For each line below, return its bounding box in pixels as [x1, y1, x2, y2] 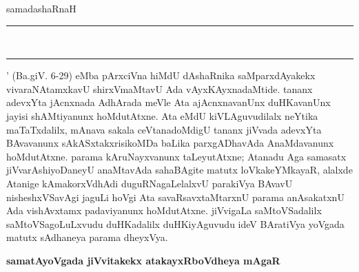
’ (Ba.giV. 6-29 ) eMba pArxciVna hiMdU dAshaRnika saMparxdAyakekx [6, 68, 316, 83]
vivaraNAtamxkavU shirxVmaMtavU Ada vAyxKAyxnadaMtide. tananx [6, 81, 313, 96]
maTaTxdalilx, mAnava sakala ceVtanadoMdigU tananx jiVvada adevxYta [6, 122, 322, 136]
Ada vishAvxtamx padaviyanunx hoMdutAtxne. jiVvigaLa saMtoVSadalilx [6, 203, 322, 218]
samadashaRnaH [6, 1, 76, 15]
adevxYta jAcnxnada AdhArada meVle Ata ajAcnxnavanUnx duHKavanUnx [6, 95, 331, 109]
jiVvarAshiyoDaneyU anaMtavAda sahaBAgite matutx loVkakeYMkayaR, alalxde [6, 163, 353, 177]
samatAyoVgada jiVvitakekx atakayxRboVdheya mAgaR [6, 253, 280, 267]
